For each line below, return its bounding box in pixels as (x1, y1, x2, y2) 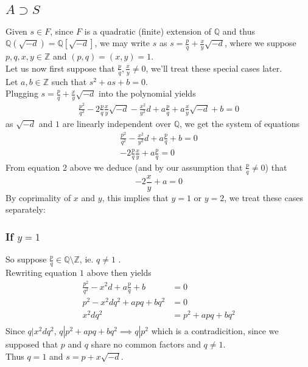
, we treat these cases (224, 191, 303, 204)
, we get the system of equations (179, 117, 299, 130)
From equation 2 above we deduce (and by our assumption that (5, 160, 243, 173)
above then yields (86, 266, 152, 279)
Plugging (5, 87, 38, 100)
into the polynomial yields (99, 87, 196, 100)
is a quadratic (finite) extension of (84, 24, 212, 37)
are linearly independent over (62, 117, 171, 130)
